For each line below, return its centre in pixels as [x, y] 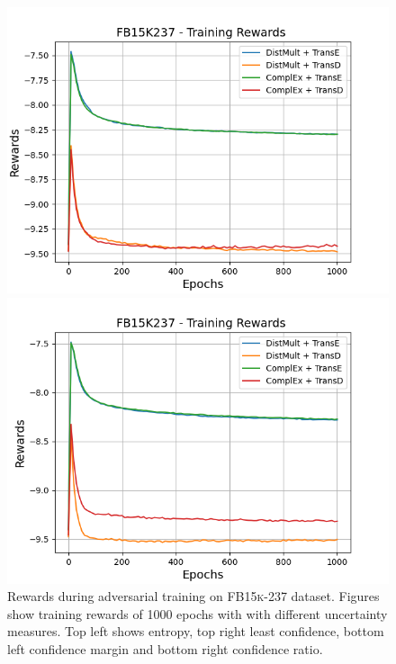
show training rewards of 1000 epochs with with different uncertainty [198, 613]
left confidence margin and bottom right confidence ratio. [165, 648]
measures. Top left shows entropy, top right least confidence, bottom [196, 631]
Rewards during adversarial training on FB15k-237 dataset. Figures [193, 596]
